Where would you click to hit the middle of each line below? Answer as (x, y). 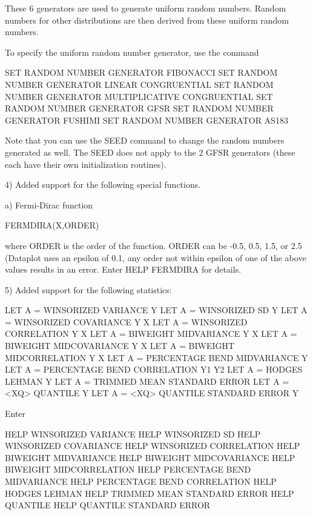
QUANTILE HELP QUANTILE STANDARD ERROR (108, 505)
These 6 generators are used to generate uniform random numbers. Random (146, 8)
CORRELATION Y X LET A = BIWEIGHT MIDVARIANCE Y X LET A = (151, 334)
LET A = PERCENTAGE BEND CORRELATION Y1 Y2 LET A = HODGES (154, 369)
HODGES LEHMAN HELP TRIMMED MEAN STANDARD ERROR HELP (150, 493)
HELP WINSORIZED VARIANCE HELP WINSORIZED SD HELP (133, 434)
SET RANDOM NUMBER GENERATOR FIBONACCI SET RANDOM (141, 72)
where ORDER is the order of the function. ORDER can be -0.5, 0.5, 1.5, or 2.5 (153, 245)
